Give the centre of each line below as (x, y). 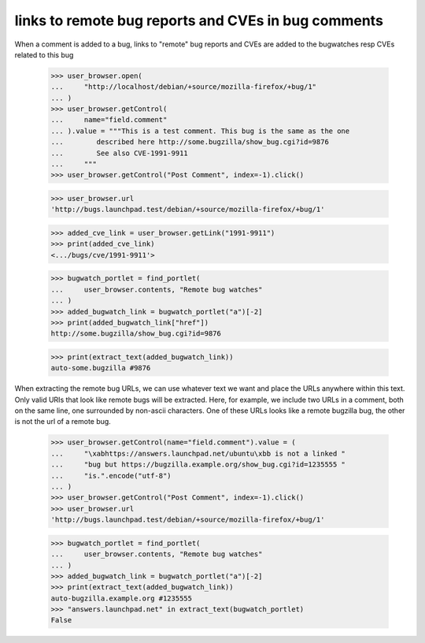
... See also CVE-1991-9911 (119, 153)
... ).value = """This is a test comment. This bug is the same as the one (200, 131)
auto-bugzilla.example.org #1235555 (122, 598)
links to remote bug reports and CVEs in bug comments (199, 20)
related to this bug (44, 54)
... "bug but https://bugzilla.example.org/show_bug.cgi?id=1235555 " (198, 465)
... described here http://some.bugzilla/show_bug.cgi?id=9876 (190, 142)
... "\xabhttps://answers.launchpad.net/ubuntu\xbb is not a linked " (198, 453)
